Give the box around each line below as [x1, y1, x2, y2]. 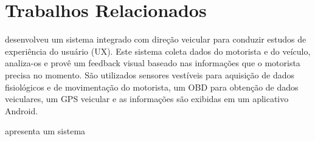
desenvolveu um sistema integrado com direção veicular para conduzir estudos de [5, 33, 306, 46]
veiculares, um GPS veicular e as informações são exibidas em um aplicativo [5, 92, 289, 105]
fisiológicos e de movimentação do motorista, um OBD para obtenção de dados [5, 80, 299, 93]
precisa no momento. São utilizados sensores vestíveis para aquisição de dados [5, 68, 294, 81]
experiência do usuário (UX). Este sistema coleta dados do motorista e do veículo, [5, 44, 311, 57]
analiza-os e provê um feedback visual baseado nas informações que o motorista [5, 57, 300, 69]
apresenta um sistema [5, 125, 86, 137]
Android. [5, 104, 38, 117]
